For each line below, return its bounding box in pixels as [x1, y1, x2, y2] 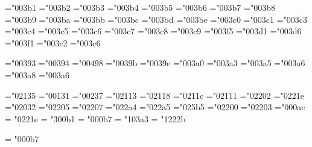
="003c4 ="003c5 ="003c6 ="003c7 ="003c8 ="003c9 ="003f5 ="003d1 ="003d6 [5, 25, 302, 37]
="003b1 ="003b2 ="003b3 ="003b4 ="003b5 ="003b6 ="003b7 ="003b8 [5, 1, 275, 13]
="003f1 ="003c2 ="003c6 [5, 36, 101, 49]
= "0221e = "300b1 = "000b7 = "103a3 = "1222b [5, 112, 186, 125]
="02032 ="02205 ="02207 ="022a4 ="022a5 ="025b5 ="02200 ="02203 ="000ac [5, 101, 305, 113]
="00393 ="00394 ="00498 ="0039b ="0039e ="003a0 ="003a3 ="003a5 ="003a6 [5, 57, 305, 69]
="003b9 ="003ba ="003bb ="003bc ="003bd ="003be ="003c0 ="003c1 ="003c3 [5, 13, 307, 25]
